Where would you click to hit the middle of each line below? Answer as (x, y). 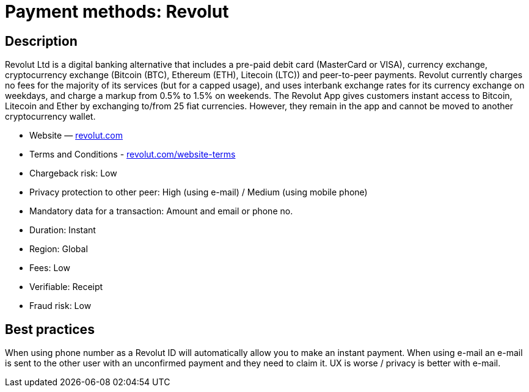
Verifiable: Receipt (66, 287)
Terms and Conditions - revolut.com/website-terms (133, 154)
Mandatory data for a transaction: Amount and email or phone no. (161, 211)
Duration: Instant (63, 230)
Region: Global (59, 249)
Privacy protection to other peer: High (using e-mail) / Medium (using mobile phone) (199, 192)
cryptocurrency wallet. (50, 117)
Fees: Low (50, 268)
